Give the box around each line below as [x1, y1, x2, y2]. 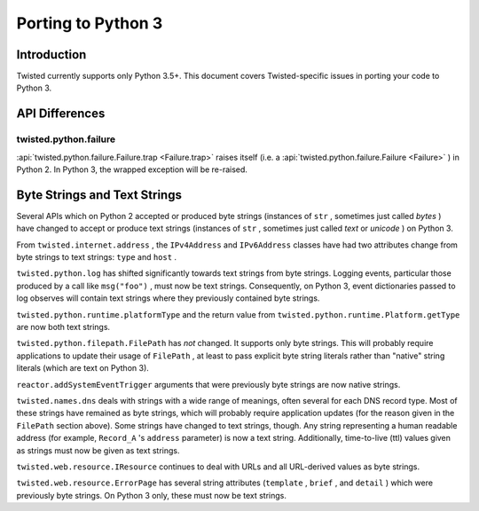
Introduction [16, 47, 87, 62]
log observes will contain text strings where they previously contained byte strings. [16, 293, 320, 303]
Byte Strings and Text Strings [16, 187, 182, 202]
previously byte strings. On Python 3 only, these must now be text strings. [16, 490, 287, 500]
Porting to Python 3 [16, 13, 163, 33]
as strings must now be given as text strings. [16, 444, 180, 456]
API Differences [16, 106, 106, 122]
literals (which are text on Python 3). [16, 363, 150, 373]
